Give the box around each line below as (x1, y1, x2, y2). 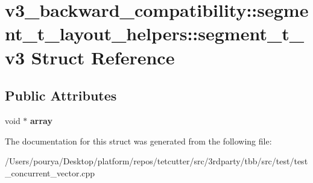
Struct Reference (31, 45, 175, 69)
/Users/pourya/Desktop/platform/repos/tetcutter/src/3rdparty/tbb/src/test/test (5, 155, 308, 167)
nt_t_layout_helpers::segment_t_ (5, 21, 305, 46)
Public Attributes (5, 86, 117, 105)
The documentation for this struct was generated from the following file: (5, 134, 272, 147)
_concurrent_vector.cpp (5, 166, 95, 179)
